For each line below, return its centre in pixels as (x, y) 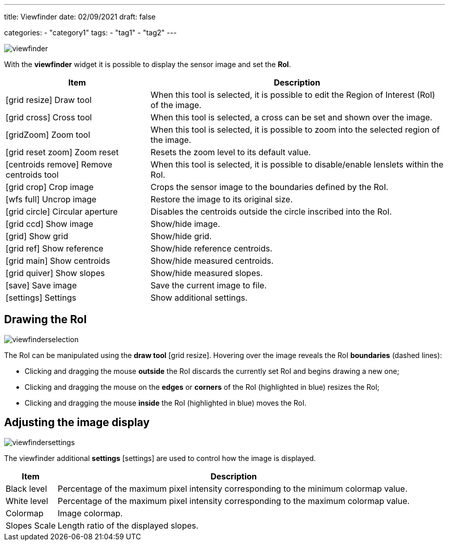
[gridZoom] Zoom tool (48, 135)
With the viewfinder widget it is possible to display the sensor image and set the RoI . (148, 64)
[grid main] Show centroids (58, 261)
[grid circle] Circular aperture (62, 212)
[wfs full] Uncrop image (51, 199)
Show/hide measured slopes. (207, 273)
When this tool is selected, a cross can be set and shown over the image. (291, 117)
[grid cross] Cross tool (49, 117)
